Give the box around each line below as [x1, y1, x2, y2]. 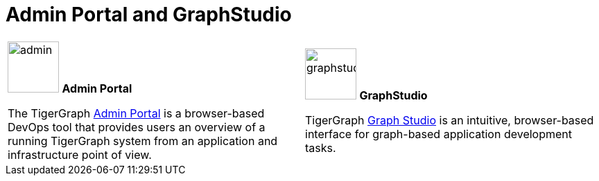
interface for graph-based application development [305, 126, 573, 141]
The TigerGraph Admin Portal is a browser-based [8, 106, 265, 120]
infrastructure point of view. [8, 147, 152, 162]
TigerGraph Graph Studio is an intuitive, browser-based [305, 113, 594, 127]
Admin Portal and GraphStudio [6, 3, 292, 26]
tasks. [305, 140, 336, 155]
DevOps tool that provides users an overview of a [8, 120, 266, 134]
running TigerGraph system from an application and [8, 133, 278, 148]
